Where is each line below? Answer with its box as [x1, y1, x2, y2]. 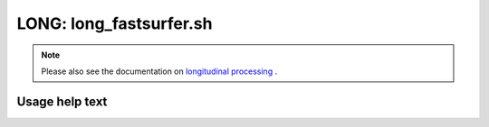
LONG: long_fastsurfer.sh [16, 14, 213, 33]
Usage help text [16, 94, 108, 109]
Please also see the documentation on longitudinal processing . [41, 66, 278, 77]
